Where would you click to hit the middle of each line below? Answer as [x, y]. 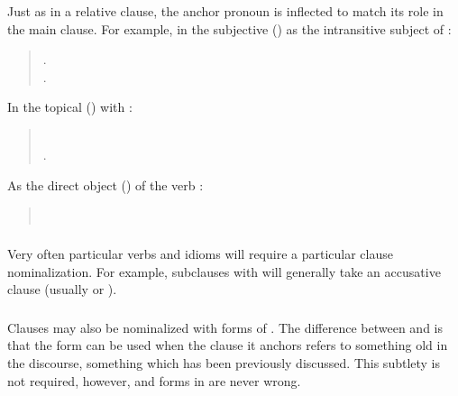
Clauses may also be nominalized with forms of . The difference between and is [225, 327]
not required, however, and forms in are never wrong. [154, 380]
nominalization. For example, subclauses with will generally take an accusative [224, 271]
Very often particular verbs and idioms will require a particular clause [200, 254]
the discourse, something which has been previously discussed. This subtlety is [224, 363]
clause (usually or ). [62, 289]
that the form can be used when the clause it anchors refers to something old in [228, 345]
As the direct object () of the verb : [105, 185]
